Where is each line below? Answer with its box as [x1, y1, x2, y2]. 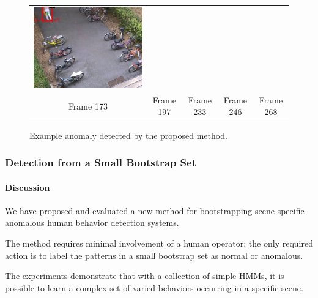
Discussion [5, 181, 50, 193]
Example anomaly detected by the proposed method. [29, 129, 227, 141]
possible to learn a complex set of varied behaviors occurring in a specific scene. [5, 281, 303, 294]
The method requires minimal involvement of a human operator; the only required [5, 236, 313, 249]
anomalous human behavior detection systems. [5, 216, 179, 229]
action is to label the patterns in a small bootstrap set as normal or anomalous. [5, 248, 303, 261]
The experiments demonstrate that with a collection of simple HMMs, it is [5, 269, 284, 282]
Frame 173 [68, 99, 108, 112]
